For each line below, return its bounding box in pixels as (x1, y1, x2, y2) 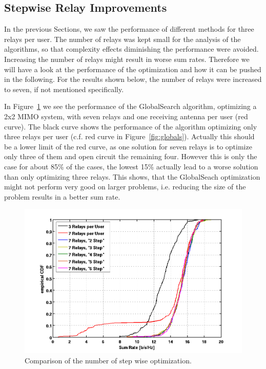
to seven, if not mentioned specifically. (4, 83, 124, 94)
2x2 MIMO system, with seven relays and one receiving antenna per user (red (4, 111, 248, 121)
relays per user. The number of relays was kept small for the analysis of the (4, 33, 241, 44)
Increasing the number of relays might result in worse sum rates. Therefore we (4, 53, 250, 64)
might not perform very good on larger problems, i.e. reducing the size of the (4, 181, 246, 192)
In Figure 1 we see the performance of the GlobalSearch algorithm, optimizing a (4, 101, 257, 112)
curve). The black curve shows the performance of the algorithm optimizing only (4, 121, 257, 132)
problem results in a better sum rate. (4, 191, 120, 202)
